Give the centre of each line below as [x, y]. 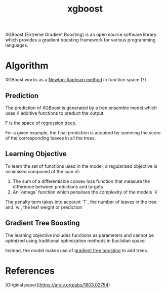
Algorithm [27, 66]
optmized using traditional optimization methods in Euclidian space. [76, 240]
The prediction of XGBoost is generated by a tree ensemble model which [81, 108]
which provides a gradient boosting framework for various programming [80, 40]
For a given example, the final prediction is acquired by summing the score [83, 132]
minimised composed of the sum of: [43, 171]
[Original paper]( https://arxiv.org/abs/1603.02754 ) [58, 285]
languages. [17, 45]
